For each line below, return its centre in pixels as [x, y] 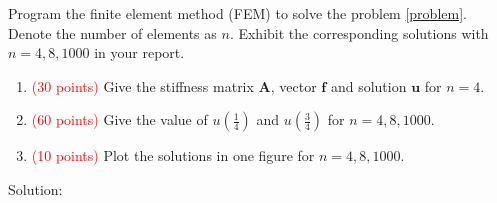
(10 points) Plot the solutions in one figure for [173, 155]
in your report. [139, 52]
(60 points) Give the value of [119, 119]
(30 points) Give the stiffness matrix [142, 85]
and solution [368, 85]
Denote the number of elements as [112, 32]
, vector [293, 85]
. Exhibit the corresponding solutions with [359, 32]
